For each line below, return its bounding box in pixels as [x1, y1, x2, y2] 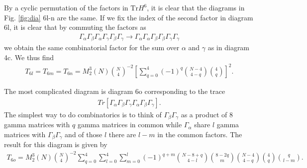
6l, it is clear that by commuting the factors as [4, 22, 146, 32]
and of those [65, 129, 102, 139]
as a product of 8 [181, 109, 233, 119]
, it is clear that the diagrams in [147, 2, 245, 12]
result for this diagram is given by [4, 139, 107, 150]
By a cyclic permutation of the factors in [4, 2, 128, 12]
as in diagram [207, 42, 250, 53]
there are [108, 129, 136, 139]
